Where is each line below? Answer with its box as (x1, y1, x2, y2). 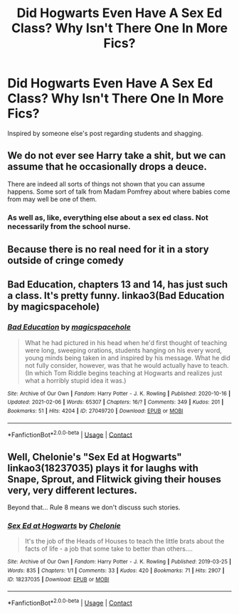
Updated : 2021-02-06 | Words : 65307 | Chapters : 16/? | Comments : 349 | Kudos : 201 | (7, 398, 224, 406)
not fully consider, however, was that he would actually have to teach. (24, 361, 229, 369)
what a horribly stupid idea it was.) (24, 376, 127, 385)
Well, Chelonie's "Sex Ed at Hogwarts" (7, 450, 183, 463)
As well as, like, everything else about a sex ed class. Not (7, 212, 208, 222)
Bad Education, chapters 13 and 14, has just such (7, 279, 228, 291)
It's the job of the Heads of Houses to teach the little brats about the (24, 537, 225, 546)
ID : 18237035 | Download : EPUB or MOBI (7, 576, 110, 583)
